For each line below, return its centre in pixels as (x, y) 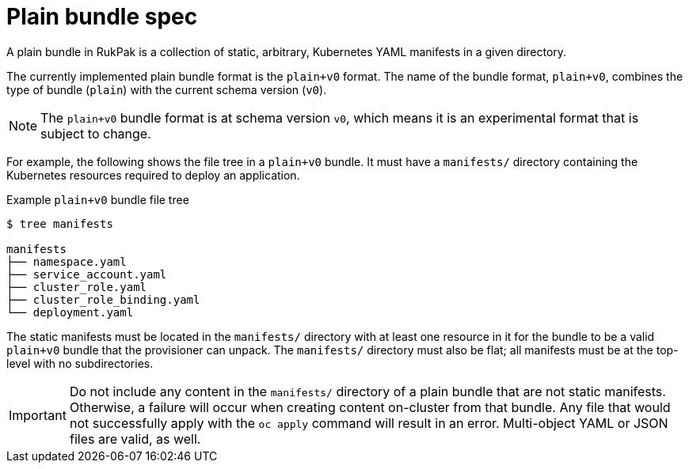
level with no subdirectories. (80, 363)
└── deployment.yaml (70, 312)
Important (38, 415)
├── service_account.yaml (87, 274)
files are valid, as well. (135, 439)
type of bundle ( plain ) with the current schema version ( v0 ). (167, 89)
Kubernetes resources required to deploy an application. (153, 175)
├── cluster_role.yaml (77, 287)
